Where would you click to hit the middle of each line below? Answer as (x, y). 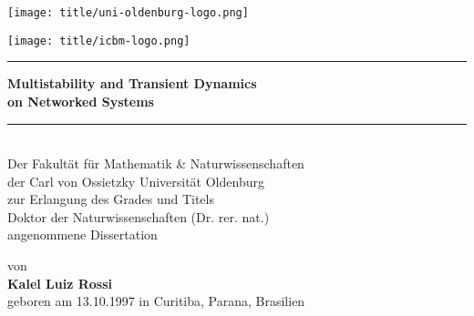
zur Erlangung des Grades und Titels (111, 199)
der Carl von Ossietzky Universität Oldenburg (136, 181)
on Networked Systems (81, 101)
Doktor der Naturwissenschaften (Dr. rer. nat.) (139, 216)
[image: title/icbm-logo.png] (99, 41)
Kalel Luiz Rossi (60, 283)
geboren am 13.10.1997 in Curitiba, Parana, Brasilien (156, 301)
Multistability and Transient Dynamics (132, 83)
